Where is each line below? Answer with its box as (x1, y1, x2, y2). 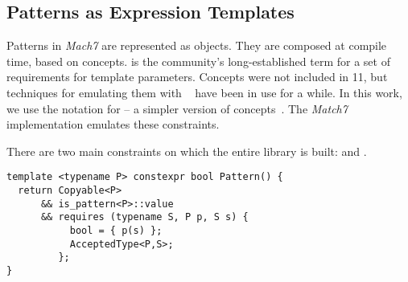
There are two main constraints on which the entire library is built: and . (6, 142, 367, 159)
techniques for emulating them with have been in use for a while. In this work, (6, 84, 402, 100)
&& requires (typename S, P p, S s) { (40, 211, 249, 223)
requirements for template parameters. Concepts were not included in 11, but (6, 68, 388, 85)
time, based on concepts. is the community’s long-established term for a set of (6, 52, 390, 69)
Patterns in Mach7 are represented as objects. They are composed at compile (6, 37, 387, 54)
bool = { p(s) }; (69, 224, 163, 236)
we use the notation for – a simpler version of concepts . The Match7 (6, 100, 348, 116)
